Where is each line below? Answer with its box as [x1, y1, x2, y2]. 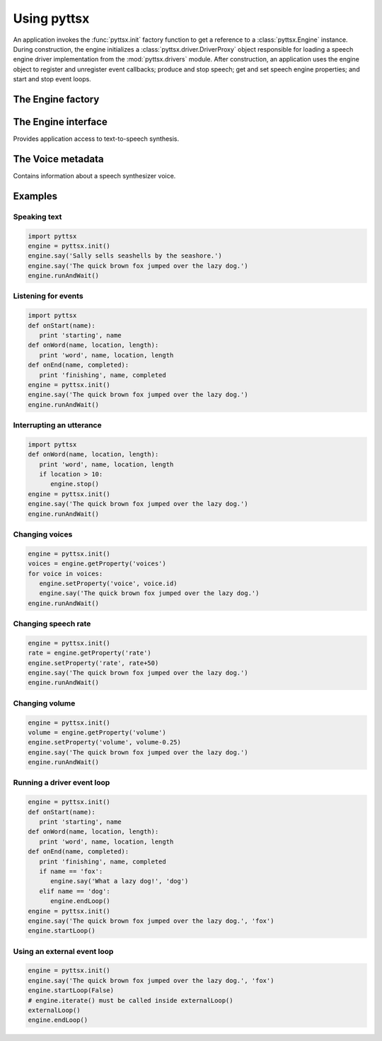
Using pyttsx [13, 11, 90, 26]
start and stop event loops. [13, 75, 91, 84]
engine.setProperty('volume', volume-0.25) [28, 738, 182, 747]
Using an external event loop [13, 946, 114, 956]
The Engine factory [13, 93, 100, 105]
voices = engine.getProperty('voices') [28, 560, 166, 568]
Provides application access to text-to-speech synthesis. [13, 134, 180, 143]
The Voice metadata [13, 153, 104, 165]
